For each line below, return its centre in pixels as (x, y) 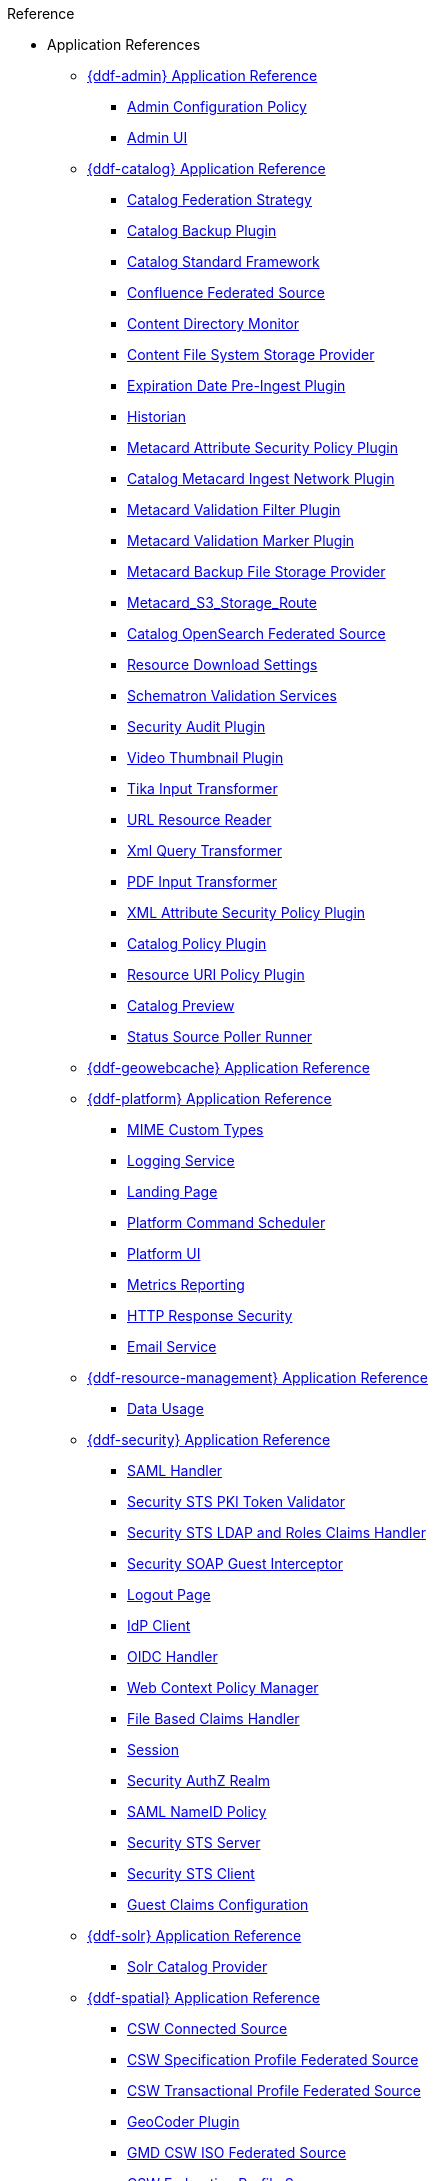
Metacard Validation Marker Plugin (241, 540)
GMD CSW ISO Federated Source (237, 2152)
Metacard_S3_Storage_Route (222, 602)
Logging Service (181, 1160)
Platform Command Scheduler (226, 1222)
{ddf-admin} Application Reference (202, 75)
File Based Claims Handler (213, 1718)
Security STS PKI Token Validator (236, 1501)
